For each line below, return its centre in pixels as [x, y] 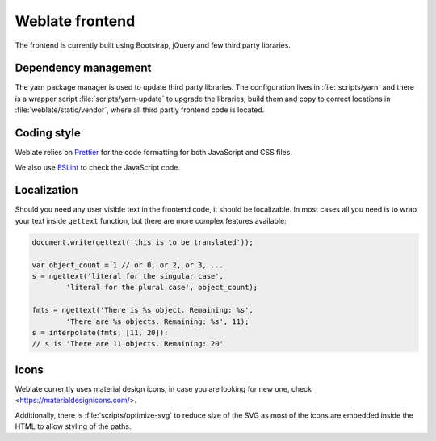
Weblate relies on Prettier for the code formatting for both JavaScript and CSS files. [153, 153]
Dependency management [83, 68]
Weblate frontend [75, 21]
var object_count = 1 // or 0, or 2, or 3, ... [128, 265]
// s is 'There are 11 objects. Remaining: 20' [128, 344]
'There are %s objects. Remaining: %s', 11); [157, 321]
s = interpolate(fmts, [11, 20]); [100, 332]
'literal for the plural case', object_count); [162, 288]
